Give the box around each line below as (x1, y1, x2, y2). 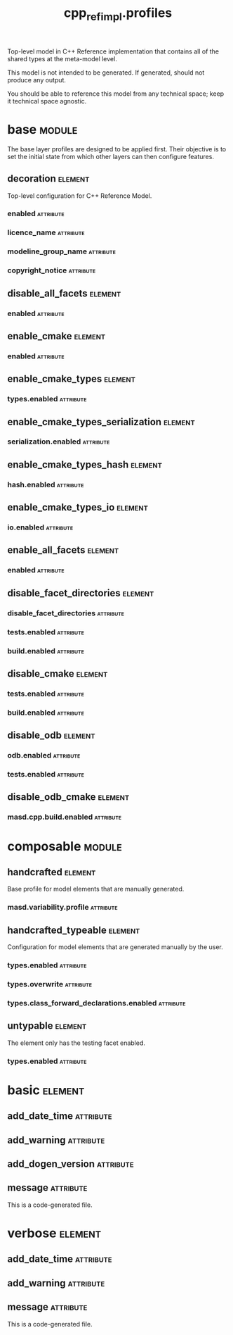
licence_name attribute (7, 227, 85, 237)
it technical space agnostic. (7, 96, 87, 105)
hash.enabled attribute (7, 480, 84, 489)
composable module (7, 838, 123, 854)
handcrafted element (7, 866, 96, 878)
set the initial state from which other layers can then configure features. (7, 152, 214, 161)
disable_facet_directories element (7, 587, 154, 599)
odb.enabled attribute (7, 751, 81, 760)
